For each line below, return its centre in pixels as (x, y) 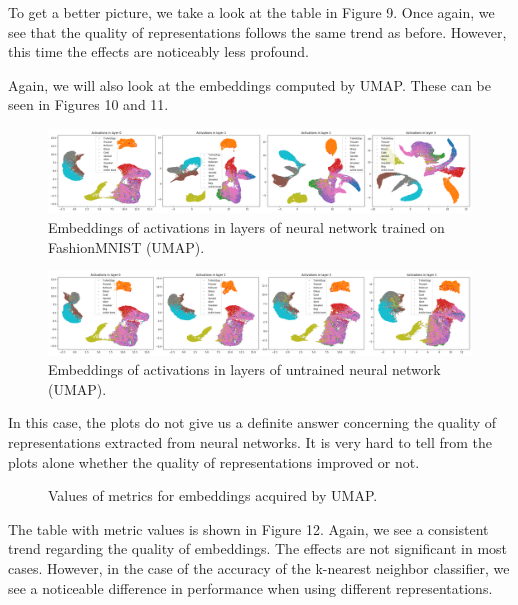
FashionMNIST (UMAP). (126, 246)
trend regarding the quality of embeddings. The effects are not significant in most (258, 548)
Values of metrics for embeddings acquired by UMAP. (213, 495)
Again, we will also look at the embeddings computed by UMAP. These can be (250, 84)
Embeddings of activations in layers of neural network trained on (246, 227)
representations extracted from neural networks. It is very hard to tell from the (250, 442)
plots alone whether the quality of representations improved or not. (214, 461)
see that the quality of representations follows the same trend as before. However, (257, 31)
